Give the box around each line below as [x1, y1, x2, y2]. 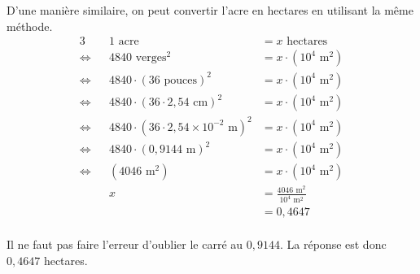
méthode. [7, 17, 53, 34]
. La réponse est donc [280, 236, 387, 253]
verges [135, 52, 167, 64]
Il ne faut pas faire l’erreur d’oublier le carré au [7, 236, 243, 253]
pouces [164, 74, 197, 86]
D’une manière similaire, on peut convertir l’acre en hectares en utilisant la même [7, 2, 413, 18]
